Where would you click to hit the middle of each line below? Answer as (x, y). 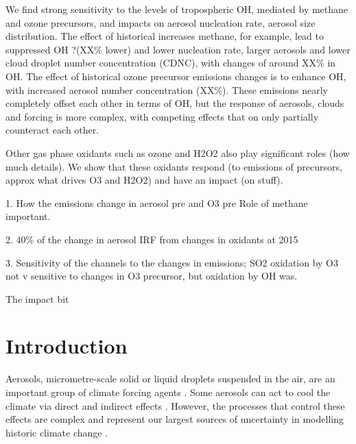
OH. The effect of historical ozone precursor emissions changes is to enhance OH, (176, 76)
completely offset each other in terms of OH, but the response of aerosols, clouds (175, 103)
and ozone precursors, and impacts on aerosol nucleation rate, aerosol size (161, 22)
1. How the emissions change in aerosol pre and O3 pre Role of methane (157, 202)
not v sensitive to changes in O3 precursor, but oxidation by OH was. (152, 276)
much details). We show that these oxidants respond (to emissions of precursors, (174, 166)
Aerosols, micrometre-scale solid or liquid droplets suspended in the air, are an (170, 379)
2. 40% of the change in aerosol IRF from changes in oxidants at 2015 (152, 239)
